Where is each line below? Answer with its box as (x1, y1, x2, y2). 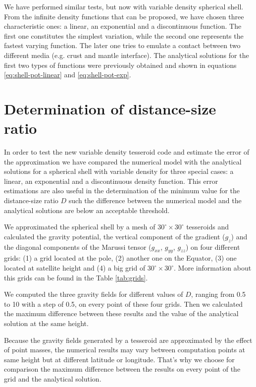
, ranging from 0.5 (191, 289, 246, 299)
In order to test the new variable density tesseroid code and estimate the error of (4, 147, 250, 157)
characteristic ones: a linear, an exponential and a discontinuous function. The (4, 21, 242, 31)
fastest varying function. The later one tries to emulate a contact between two (4, 40, 241, 51)
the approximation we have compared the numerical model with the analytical (4, 156, 242, 166)
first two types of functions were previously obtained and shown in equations (4, 59, 237, 70)
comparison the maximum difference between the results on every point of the (4, 364, 241, 374)
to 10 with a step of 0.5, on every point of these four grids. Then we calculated (4, 298, 243, 309)
